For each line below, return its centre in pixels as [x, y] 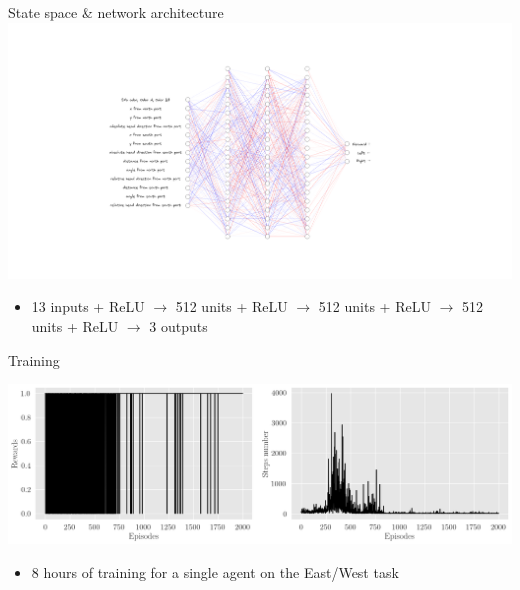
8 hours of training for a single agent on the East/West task [215, 571]
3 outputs [178, 325]
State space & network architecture [116, 12]
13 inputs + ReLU [88, 306]
